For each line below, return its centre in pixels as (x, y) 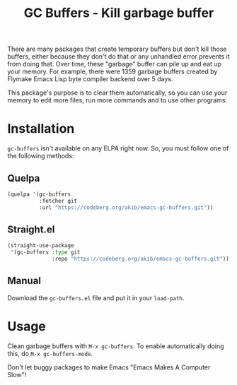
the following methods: (41, 156)
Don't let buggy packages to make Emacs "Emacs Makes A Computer (109, 367)
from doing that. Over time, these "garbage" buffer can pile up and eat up (114, 64)
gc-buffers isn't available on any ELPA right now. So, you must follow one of (118, 148)
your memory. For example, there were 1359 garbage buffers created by (112, 71)
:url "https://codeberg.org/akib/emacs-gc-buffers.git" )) (126, 207)
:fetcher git (58, 201)
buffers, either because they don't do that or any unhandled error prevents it (118, 57)
